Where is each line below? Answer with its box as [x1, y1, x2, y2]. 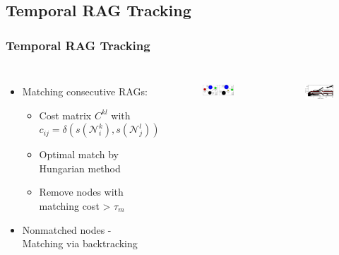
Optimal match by [39, 147, 119, 162]
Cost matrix [39, 107, 92, 122]
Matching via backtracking [22, 236, 138, 251]
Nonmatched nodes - [22, 222, 112, 237]
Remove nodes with [39, 184, 124, 199]
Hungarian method [39, 160, 121, 175]
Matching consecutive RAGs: [22, 84, 148, 98]
